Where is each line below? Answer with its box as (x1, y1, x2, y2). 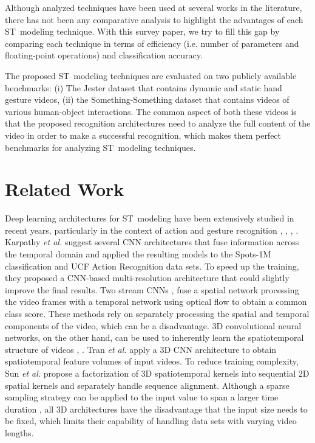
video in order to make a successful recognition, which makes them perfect (5, 128, 282, 141)
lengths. (5, 426, 34, 439)
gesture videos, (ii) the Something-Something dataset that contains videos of (5, 93, 290, 106)
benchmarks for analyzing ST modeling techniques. (5, 141, 196, 153)
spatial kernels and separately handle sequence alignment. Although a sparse (5, 378, 290, 391)
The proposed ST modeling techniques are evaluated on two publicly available (5, 69, 297, 82)
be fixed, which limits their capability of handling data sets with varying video (5, 414, 297, 427)
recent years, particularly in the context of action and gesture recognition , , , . (5, 223, 299, 236)
